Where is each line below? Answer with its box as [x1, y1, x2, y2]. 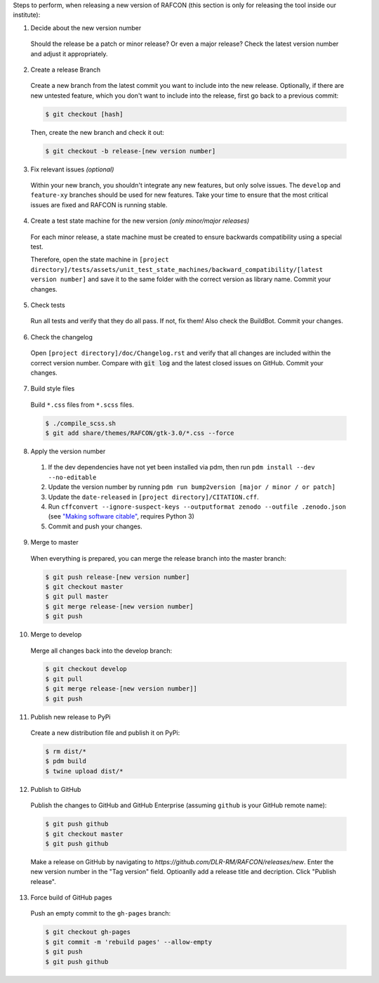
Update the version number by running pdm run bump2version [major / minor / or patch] [48, 483, 336, 491]
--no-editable [48, 473, 97, 481]
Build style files [30, 384, 75, 393]
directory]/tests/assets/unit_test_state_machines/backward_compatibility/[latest [30, 266, 323, 273]
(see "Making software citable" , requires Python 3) [48, 512, 194, 521]
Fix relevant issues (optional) [30, 165, 114, 174]
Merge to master [30, 538, 79, 547]
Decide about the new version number [30, 23, 142, 32]
